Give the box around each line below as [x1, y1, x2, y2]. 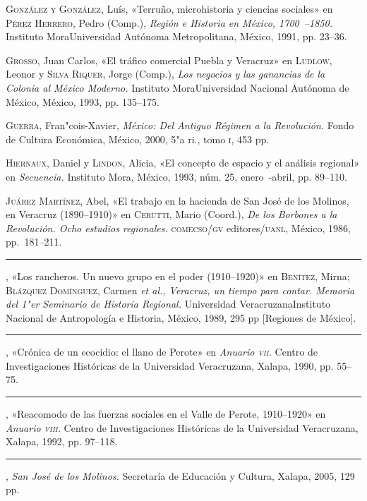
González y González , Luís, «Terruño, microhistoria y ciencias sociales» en [6, 1, 333, 16]
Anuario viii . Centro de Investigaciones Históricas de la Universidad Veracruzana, [6, 420, 359, 435]
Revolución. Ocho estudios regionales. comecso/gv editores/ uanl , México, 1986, [6, 220, 351, 235]
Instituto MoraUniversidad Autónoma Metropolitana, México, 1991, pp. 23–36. [6, 29, 347, 44]
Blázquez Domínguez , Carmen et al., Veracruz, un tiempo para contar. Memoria [6, 282, 355, 297]
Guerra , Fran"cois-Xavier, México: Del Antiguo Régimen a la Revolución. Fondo [6, 118, 354, 133]
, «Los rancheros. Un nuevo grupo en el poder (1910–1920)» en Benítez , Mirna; [6, 268, 350, 283]
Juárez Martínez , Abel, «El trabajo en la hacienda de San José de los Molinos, [6, 193, 349, 207]
